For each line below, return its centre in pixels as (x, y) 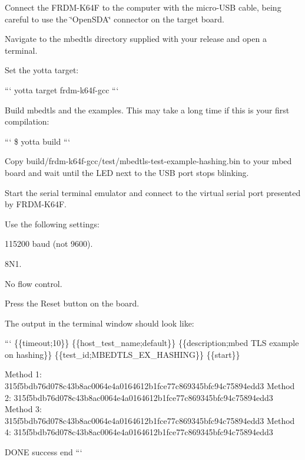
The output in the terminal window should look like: (100, 323)
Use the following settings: (52, 224)
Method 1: (24, 374)
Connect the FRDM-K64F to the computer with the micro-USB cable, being (143, 7)
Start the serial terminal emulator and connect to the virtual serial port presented (153, 192)
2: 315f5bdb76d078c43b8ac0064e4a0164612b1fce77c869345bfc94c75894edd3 (139, 397)
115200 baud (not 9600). (49, 244)
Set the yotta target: (42, 70)
